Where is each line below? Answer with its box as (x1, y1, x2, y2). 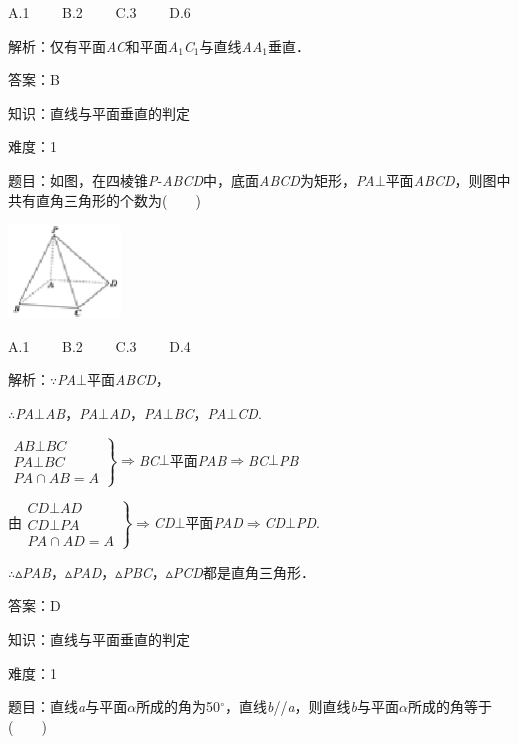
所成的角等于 (407, 696, 492, 717)
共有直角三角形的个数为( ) (8, 189, 201, 210)
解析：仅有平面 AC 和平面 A (8, 35, 179, 56)
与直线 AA (199, 35, 263, 56)
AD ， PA (108, 403, 163, 424)
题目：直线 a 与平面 (8, 696, 128, 717)
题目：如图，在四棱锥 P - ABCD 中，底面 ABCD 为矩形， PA (8, 169, 375, 190)
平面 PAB (169, 449, 227, 470)
